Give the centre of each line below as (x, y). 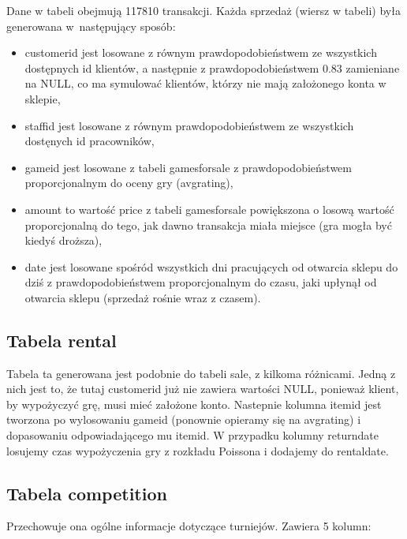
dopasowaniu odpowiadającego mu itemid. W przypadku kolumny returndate (192, 435)
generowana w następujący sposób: (91, 26)
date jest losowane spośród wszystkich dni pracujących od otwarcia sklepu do (211, 266)
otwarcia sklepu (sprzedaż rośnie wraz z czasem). (143, 297)
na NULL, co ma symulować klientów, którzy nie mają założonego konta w (205, 83)
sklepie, (43, 98)
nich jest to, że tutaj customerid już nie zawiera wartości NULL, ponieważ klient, (203, 389)
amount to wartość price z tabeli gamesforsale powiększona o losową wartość (209, 209)
